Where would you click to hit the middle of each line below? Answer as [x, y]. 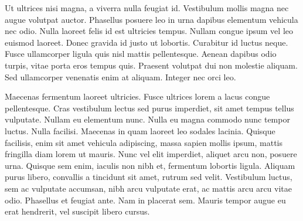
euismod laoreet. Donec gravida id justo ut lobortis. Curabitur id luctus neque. [147, 42]
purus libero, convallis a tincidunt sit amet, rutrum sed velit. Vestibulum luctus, [149, 177]
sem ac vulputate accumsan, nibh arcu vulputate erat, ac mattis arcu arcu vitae [148, 188]
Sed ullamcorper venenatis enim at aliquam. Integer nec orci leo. [120, 76]
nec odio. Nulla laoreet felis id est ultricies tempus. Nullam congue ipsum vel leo [149, 31]
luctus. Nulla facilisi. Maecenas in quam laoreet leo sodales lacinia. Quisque [140, 130]
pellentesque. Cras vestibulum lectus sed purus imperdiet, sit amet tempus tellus [149, 108]
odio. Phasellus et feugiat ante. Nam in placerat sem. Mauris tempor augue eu [145, 200]
